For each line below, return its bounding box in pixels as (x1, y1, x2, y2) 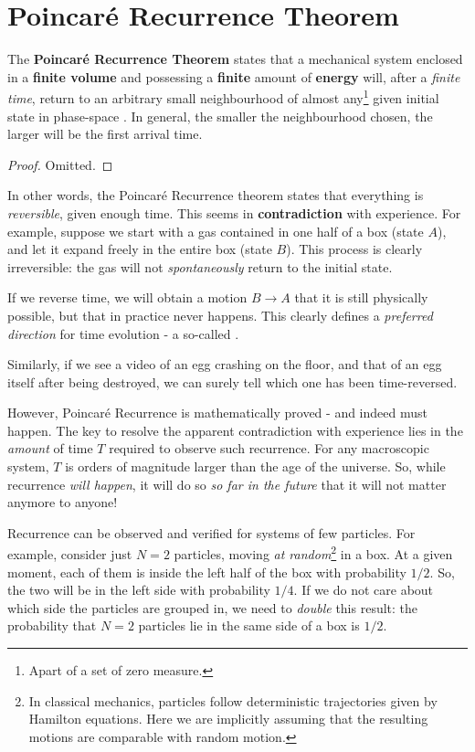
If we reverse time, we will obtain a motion (7, 288, 248, 307)
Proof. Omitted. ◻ (7, 154, 113, 174)
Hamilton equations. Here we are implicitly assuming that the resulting (28, 709, 428, 728)
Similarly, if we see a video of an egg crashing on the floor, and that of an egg (7, 355, 442, 374)
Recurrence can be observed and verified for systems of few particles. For (7, 523, 416, 542)
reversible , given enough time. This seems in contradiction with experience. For (7, 203, 461, 222)
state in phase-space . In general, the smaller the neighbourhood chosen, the (7, 106, 433, 125)
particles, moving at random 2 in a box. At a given (174, 542, 453, 564)
